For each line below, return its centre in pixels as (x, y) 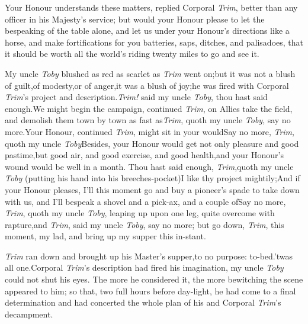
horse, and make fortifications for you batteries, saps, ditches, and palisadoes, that (154, 42)
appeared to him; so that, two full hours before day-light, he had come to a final (150, 291)
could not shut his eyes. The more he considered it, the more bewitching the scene (154, 279)
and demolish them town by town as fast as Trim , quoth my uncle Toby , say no (148, 120)
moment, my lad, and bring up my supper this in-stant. (105, 236)
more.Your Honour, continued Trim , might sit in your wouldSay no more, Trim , (150, 131)
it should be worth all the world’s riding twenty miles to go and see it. (132, 54)
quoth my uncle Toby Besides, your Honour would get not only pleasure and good (152, 143)
